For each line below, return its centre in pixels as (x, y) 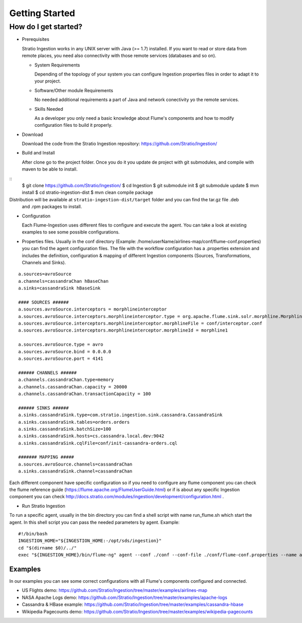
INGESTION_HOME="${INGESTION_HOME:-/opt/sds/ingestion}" (90, 541)
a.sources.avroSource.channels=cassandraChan (75, 464)
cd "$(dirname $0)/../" (48, 548)
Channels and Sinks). (44, 262)
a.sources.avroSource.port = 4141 (61, 359)
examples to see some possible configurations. (71, 232)
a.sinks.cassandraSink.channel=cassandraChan (75, 471)
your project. (48, 81)
